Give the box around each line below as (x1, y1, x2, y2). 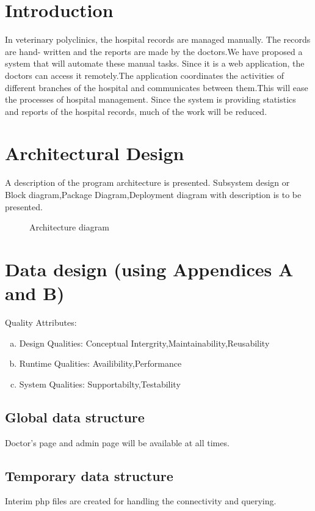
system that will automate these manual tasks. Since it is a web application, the (5, 57, 305, 70)
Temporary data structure (5, 466, 173, 485)
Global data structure (5, 407, 145, 426)
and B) (5, 281, 65, 306)
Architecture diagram (29, 221, 109, 233)
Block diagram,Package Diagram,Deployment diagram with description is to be (5, 188, 302, 200)
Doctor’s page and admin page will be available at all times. (5, 436, 230, 449)
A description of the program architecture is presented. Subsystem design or (5, 176, 290, 189)
